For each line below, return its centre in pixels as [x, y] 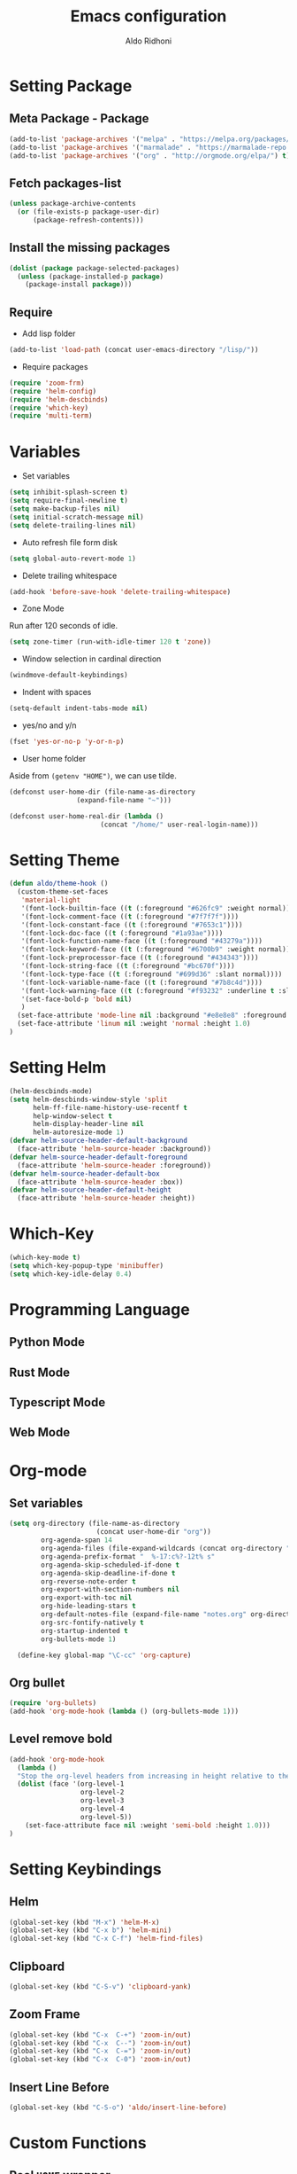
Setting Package [71, 86]
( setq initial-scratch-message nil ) [76, 517]
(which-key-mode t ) [45, 1258]
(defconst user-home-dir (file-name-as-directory [103, 792]
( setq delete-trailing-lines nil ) [73, 525]
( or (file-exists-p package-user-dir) [89, 212]
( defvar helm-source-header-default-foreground [99, 1157]
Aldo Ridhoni [148, 41]
